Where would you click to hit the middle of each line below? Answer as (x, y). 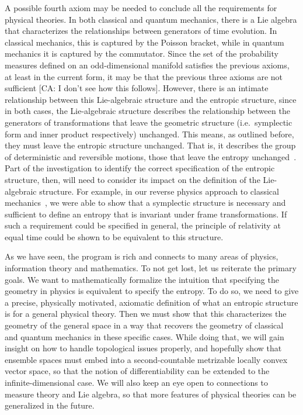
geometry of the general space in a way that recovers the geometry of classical (144, 325)
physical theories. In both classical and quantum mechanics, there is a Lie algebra (151, 19)
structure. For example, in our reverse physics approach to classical (159, 191)
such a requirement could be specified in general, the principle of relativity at (143, 225)
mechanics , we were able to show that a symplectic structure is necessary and (145, 203)
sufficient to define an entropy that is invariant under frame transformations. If (146, 214)
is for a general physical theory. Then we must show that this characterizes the (146, 314)
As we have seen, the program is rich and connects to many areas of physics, (142, 256)
